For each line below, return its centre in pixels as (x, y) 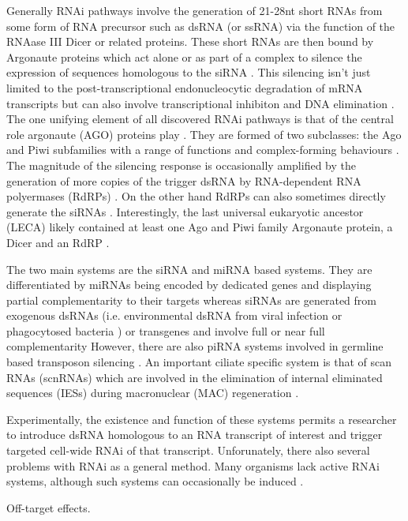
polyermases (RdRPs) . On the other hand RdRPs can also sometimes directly (196, 196)
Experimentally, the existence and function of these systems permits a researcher (202, 419)
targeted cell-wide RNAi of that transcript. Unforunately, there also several (188, 450)
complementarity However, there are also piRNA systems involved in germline (195, 346)
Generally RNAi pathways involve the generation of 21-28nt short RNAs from (195, 10)
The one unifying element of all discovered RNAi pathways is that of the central (200, 119)
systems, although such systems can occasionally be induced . (155, 481)
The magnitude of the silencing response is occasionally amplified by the (181, 165)
